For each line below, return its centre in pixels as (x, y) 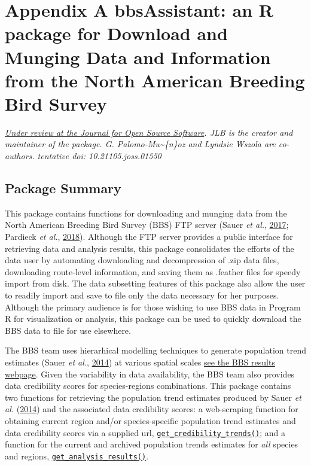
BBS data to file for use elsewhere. (68, 330)
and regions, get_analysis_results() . (77, 456)
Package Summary (63, 188)
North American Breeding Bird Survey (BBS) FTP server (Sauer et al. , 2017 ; (147, 225)
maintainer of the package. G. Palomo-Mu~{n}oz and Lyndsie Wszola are (140, 144)
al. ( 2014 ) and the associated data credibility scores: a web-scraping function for (152, 409)
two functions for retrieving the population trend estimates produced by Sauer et (153, 397)
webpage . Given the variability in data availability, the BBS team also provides (150, 374)
